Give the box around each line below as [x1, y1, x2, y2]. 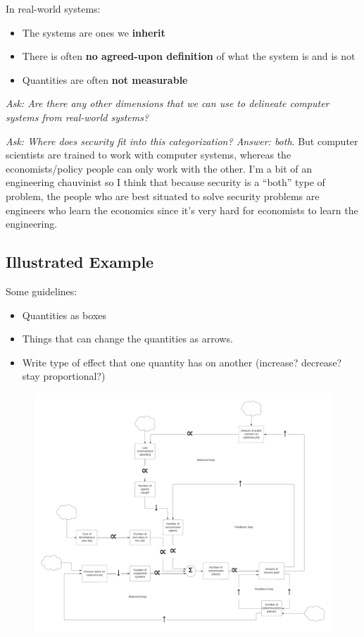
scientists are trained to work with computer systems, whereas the [6, 147, 291, 162]
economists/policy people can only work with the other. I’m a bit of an [6, 161, 313, 175]
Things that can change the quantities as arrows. [22, 331, 233, 346]
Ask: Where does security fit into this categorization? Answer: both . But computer [6, 133, 358, 148]
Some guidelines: [6, 283, 77, 298]
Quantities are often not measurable [22, 72, 188, 87]
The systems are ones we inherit [22, 25, 165, 39]
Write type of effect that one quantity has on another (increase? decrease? [22, 354, 342, 369]
